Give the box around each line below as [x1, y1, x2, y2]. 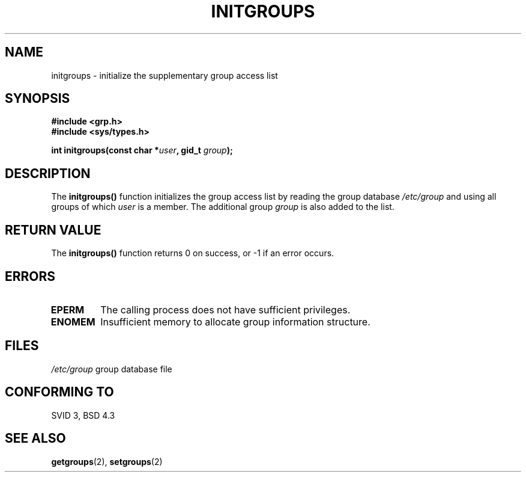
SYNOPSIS [5, 91, 70, 106]
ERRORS [5, 268, 56, 284]
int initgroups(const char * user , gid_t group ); [51, 145, 233, 156]
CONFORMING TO [5, 384, 114, 400]
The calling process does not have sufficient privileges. [100, 303, 351, 316]
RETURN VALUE [5, 222, 101, 238]
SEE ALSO [5, 431, 66, 446]
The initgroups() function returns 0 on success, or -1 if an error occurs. [51, 248, 334, 259]
